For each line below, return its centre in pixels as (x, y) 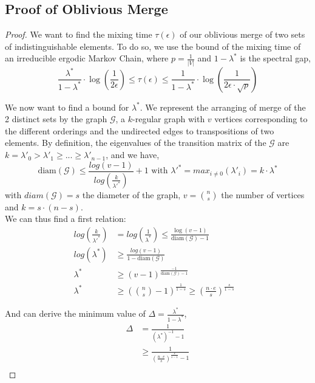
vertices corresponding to (261, 119)
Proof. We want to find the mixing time (79, 34)
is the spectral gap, (275, 58)
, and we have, (133, 155)
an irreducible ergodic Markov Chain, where (87, 58)
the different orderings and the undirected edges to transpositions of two (140, 130)
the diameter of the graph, (131, 194)
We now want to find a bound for (67, 107)
